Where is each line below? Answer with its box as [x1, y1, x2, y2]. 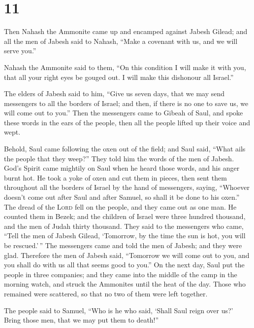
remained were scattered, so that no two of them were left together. [4, 288, 208, 298]
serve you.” [4, 45, 36, 56]
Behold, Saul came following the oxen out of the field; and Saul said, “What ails [4, 144, 246, 154]
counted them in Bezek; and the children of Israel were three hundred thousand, [4, 211, 246, 221]
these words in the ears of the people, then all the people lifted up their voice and [4, 117, 251, 127]
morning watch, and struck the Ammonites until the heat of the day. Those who [4, 279, 246, 289]
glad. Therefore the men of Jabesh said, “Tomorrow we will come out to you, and [4, 250, 250, 260]
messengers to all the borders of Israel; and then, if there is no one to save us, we [4, 98, 249, 108]
